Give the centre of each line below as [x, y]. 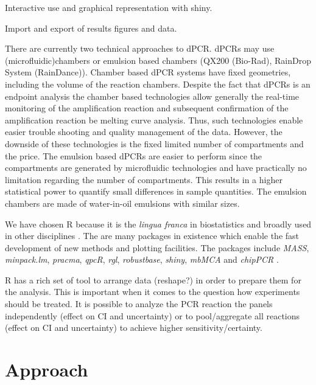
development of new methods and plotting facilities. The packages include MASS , [157, 247]
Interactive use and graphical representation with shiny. [109, 7]
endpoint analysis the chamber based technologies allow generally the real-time [152, 96]
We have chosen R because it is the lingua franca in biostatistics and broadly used [158, 224]
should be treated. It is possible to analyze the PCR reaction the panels [139, 304]
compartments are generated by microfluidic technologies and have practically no [156, 168]
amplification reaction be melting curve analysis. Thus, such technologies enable [154, 120]
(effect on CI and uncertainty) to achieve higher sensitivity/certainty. [134, 328]
